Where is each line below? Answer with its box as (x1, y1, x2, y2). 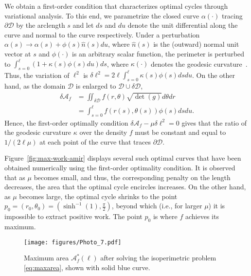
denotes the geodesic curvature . (150, 58, 248, 69)
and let (72, 20, 94, 30)
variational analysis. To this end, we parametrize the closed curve (4, 10, 199, 20)
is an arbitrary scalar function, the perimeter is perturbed (72, 48, 245, 58)
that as (4, 172, 25, 182)
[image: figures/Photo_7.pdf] (24, 239, 122, 246)
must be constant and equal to (135, 127, 226, 137)
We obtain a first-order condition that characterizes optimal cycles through (4, 1, 228, 11)
